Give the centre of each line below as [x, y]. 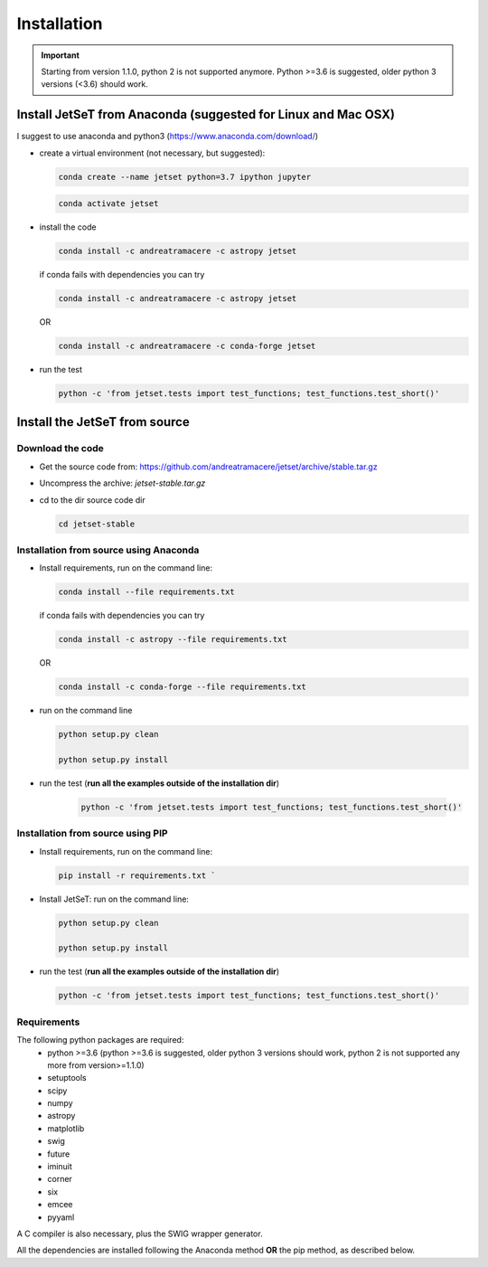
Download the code [60, 449]
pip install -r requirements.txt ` [137, 875]
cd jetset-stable [97, 524]
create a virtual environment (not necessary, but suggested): [152, 153]
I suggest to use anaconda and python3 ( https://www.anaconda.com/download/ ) [168, 137]
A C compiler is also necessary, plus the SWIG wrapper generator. [140, 1234]
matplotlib [66, 1128]
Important [61, 55]
